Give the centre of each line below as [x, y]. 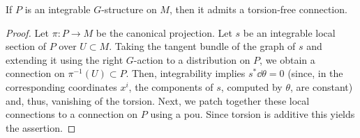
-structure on [129, 9]
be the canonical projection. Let [164, 32]
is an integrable [58, 9]
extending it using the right [65, 59]
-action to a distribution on [192, 59]
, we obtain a [287, 59]
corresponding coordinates [61, 86]
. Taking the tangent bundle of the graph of [202, 46]
